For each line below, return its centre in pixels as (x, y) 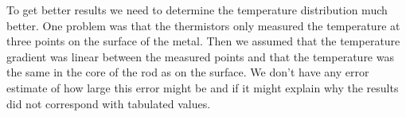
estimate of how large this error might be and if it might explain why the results (203, 87)
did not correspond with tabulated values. (109, 103)
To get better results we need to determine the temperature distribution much (197, 10)
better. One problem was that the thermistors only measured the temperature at (203, 25)
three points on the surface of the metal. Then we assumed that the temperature (203, 41)
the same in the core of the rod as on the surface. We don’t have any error (188, 72)
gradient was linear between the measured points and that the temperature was (200, 56)
